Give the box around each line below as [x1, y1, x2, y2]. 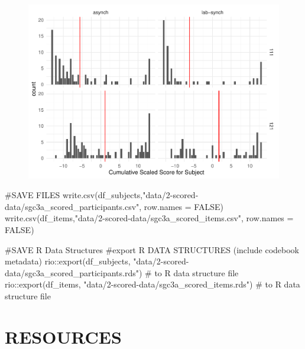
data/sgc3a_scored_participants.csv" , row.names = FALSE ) [5, 200, 223, 212]
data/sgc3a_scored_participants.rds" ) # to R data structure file [5, 266, 239, 279]
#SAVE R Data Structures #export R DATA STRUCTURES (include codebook [5, 243, 299, 256]
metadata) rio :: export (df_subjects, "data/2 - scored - [5, 255, 189, 267]
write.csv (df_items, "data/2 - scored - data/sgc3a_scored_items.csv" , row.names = [5, 212, 294, 224]
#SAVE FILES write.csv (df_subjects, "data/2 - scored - [5, 189, 199, 201]
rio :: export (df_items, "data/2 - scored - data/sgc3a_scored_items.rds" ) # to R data [5, 278, 300, 290]
